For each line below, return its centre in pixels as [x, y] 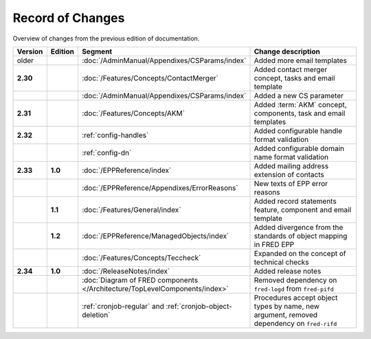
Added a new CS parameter [299, 95]
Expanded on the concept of [300, 253]
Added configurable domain [299, 148]
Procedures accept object [296, 297]
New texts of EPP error [291, 183]
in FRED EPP [274, 244]
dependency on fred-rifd [295, 323]
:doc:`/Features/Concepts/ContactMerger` [150, 78]
